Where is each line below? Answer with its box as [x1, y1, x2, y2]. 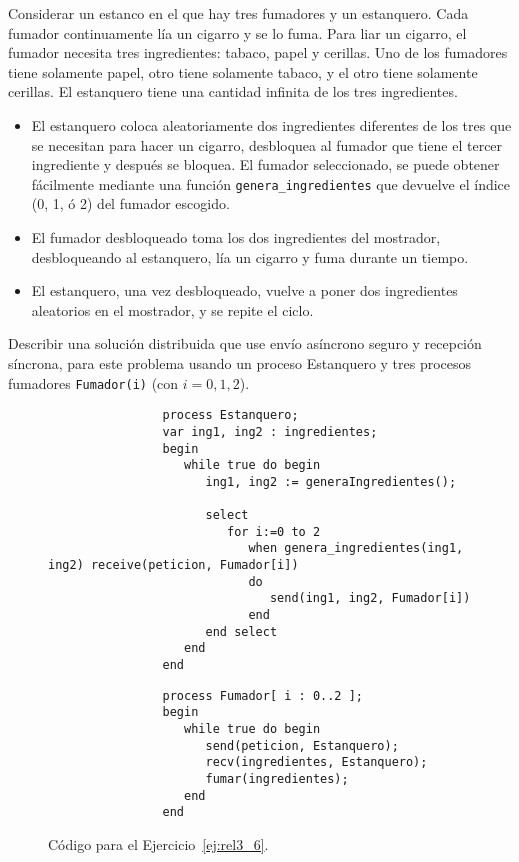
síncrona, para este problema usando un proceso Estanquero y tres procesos [8, 352, 472, 373]
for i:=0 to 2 [226, 524, 321, 539]
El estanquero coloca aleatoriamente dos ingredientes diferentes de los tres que [31, 114, 512, 135]
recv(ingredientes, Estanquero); [205, 755, 428, 770]
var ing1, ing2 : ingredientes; [162, 424, 378, 439]
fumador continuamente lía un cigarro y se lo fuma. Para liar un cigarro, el [8, 22, 467, 43]
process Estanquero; [162, 408, 299, 423]
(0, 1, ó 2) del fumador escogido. [31, 193, 230, 214]
